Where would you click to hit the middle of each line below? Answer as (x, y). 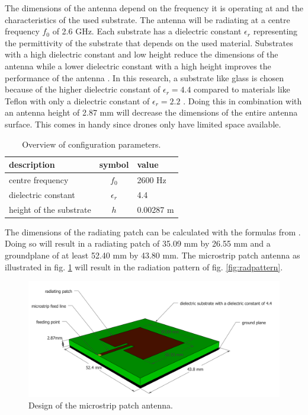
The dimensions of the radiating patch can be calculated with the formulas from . (153, 232)
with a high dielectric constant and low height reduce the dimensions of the (142, 54)
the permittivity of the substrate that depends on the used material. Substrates (149, 42)
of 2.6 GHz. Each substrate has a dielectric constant (147, 31)
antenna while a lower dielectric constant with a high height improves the (138, 66)
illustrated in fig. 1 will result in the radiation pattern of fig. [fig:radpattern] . (144, 266)
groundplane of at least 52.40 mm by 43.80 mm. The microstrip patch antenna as (153, 255)
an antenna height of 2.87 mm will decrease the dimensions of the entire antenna (151, 112)
